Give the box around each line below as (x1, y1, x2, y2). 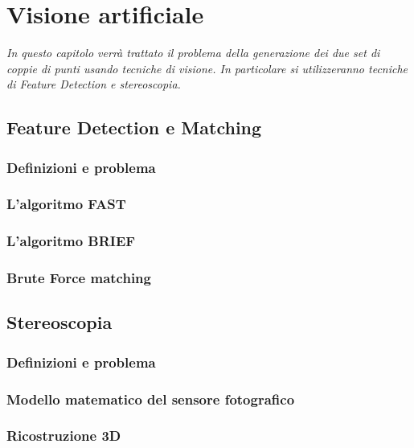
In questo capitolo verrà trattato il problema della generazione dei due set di (6, 44, 380, 61)
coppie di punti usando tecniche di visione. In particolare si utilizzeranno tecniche (6, 60, 408, 76)
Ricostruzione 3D (6, 425, 121, 446)
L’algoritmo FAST (6, 194, 126, 214)
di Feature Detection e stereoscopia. (6, 76, 181, 92)
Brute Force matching (6, 268, 151, 288)
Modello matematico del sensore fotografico (6, 388, 295, 409)
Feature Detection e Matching (6, 115, 262, 140)
